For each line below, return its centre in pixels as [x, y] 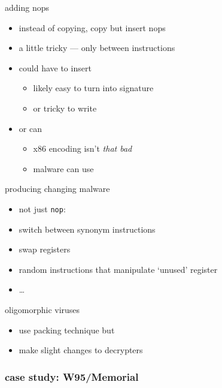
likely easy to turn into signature [93, 88]
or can [30, 128]
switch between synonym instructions [87, 229]
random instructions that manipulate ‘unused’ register [118, 269]
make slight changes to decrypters [81, 350]
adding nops [27, 7]
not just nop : [42, 208]
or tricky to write [65, 108]
